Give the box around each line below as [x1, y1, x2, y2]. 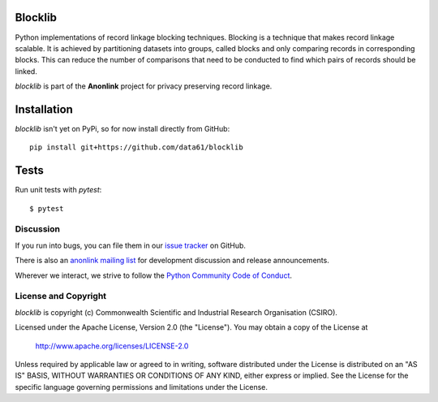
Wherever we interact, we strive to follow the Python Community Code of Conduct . [15, 270, 292, 280]
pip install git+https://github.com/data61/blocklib [29, 143, 243, 152]
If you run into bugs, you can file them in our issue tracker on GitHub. [15, 240, 247, 250]
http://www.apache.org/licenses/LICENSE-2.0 [35, 341, 189, 351]
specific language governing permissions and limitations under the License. [15, 382, 268, 391]
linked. [15, 66, 38, 76]
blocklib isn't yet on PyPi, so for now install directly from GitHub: [15, 123, 230, 133]
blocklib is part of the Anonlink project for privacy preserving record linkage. [15, 81, 273, 91]
